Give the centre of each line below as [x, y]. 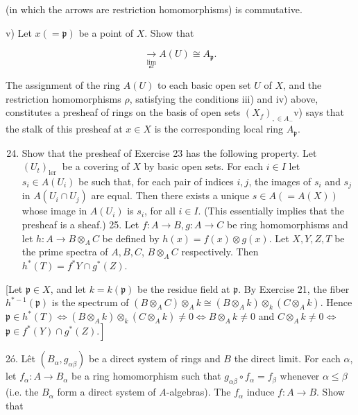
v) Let [19, 32]
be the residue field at [184, 288]
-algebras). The [198, 392]
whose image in [54, 211]
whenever [300, 376]
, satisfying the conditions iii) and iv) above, [224, 98]
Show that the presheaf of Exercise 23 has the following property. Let [169, 152]
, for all [160, 211]
